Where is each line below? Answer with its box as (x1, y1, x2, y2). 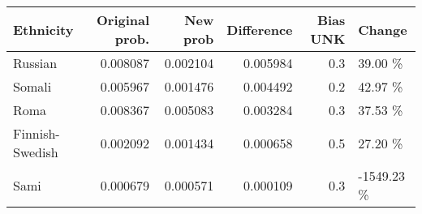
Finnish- (13, 124, 60, 143)
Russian (13, 53, 58, 72)
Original (97, 11, 150, 29)
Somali (13, 77, 52, 96)
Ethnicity (13, 19, 74, 39)
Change (358, 19, 407, 39)
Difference (226, 19, 293, 39)
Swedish (13, 143, 58, 161)
